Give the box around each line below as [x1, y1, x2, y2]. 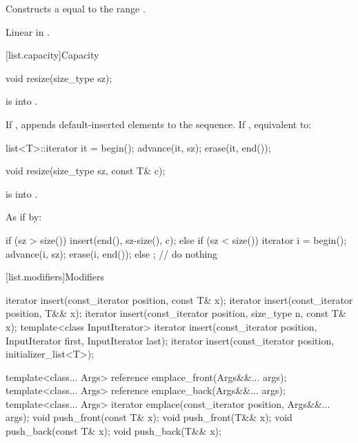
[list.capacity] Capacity [6, 48, 99, 62]
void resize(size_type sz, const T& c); [6, 163, 166, 178]
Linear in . [6, 24, 50, 39]
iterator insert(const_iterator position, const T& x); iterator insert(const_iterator [6, 292, 353, 307]
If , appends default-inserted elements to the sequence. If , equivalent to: [6, 116, 312, 131]
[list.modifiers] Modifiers [6, 269, 105, 284]
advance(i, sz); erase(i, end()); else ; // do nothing [6, 246, 218, 260]
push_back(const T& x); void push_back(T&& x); [6, 424, 221, 438]
